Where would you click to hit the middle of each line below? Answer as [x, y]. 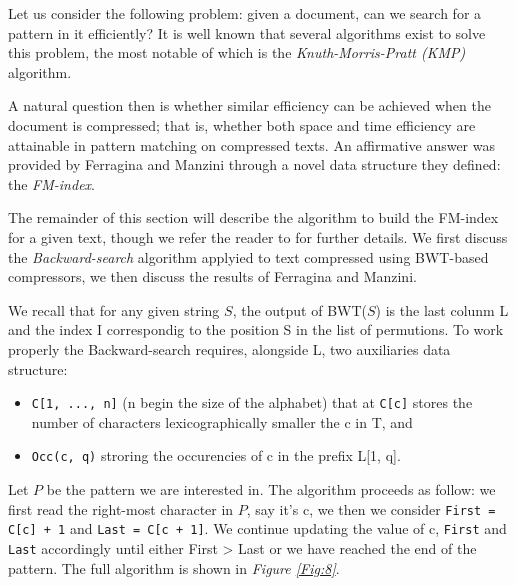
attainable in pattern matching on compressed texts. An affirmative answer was [252, 144]
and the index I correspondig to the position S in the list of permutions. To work [256, 329]
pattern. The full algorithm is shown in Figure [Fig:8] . [174, 567]
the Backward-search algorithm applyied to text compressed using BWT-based [248, 256]
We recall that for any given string [114, 309]
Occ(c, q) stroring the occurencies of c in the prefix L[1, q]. [216, 455]
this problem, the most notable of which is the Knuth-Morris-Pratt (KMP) [237, 52]
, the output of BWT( [300, 309]
